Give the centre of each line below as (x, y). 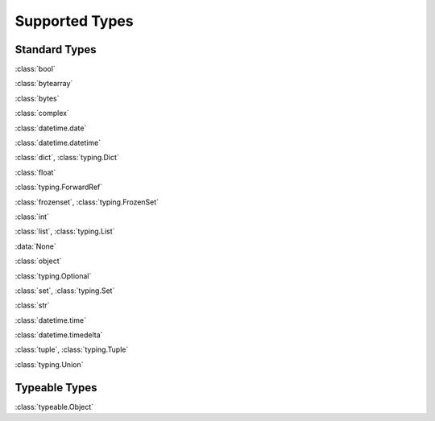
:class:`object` (38, 261)
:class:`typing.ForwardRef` (59, 187)
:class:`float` (35, 172)
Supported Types (74, 21)
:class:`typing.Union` (49, 364)
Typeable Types (56, 388)
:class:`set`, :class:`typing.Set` (65, 291)
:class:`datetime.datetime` (58, 143)
